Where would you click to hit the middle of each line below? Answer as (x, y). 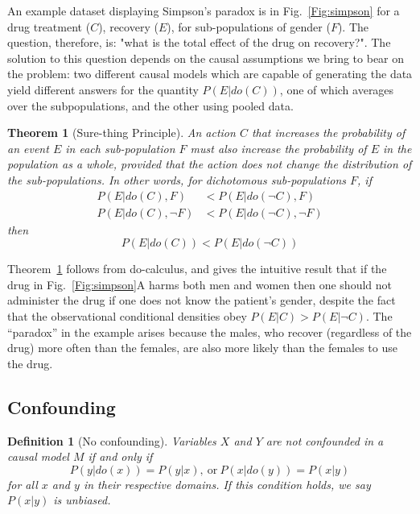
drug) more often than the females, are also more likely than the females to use (202, 348)
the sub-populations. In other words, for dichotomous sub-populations (177, 179)
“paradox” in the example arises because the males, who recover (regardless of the (210, 332)
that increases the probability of (328, 133)
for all (23, 484)
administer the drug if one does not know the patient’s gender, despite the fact (202, 300)
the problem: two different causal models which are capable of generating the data (210, 74)
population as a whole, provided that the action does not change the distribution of (210, 164)
